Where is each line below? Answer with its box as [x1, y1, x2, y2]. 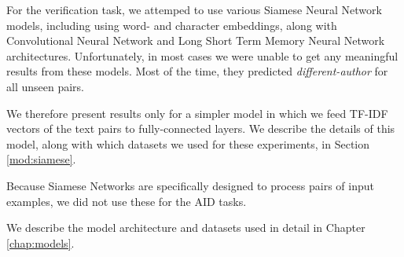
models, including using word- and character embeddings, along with [6, 17, 337, 33]
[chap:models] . [6, 234, 75, 251]
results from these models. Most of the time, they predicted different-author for [6, 63, 388, 79]
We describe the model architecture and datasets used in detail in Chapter [6, 219, 365, 236]
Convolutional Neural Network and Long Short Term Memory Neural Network [6, 32, 385, 49]
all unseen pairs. [6, 78, 84, 94]
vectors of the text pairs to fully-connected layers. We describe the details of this [6, 120, 395, 137]
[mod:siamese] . [6, 151, 76, 167]
